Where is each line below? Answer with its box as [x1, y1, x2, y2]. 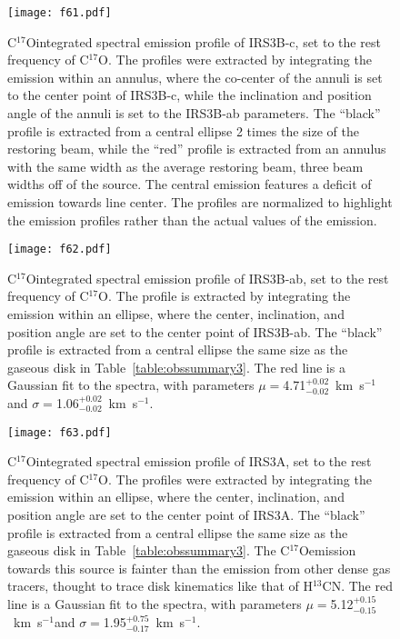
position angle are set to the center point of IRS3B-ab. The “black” [7, 322, 383, 341]
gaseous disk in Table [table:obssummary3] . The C [7, 541, 290, 560]
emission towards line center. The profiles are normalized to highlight [7, 193, 393, 211]
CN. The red [322, 576, 393, 595]
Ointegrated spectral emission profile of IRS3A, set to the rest [25, 452, 372, 471]
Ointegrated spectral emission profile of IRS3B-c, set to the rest [25, 32, 381, 51]
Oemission [298, 541, 356, 560]
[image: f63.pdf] [7, 425, 112, 439]
